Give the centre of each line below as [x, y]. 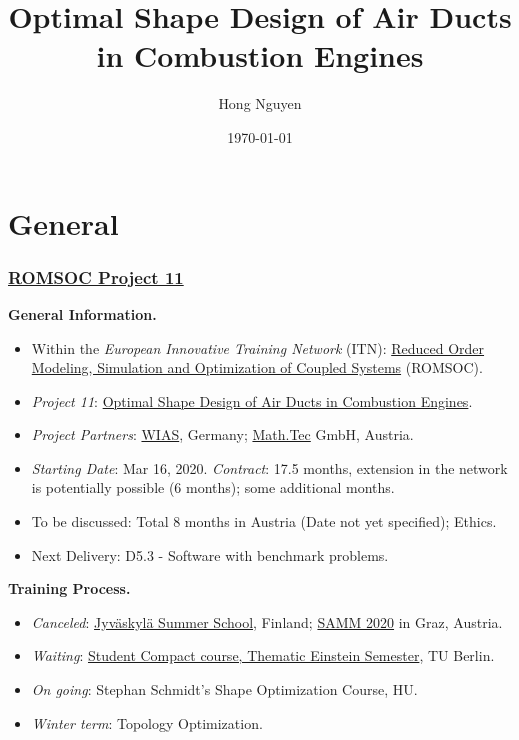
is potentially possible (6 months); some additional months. [213, 487]
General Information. [82, 313]
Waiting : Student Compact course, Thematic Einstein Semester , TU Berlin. [263, 655]
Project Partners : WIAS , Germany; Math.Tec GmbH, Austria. [222, 434]
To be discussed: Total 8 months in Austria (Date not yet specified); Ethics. [264, 521]
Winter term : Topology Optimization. [147, 722]
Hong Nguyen [260, 103]
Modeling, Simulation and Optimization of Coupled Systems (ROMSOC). [257, 367]
